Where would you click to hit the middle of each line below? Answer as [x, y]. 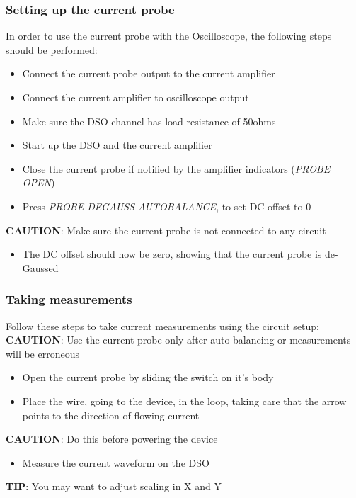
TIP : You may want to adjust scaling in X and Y [114, 486]
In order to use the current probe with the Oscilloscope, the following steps [169, 36]
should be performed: [52, 49]
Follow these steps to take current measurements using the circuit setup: [163, 326]
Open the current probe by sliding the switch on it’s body [148, 377]
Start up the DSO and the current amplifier [117, 145]
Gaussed [40, 267]
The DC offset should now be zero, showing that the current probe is [172, 254]
